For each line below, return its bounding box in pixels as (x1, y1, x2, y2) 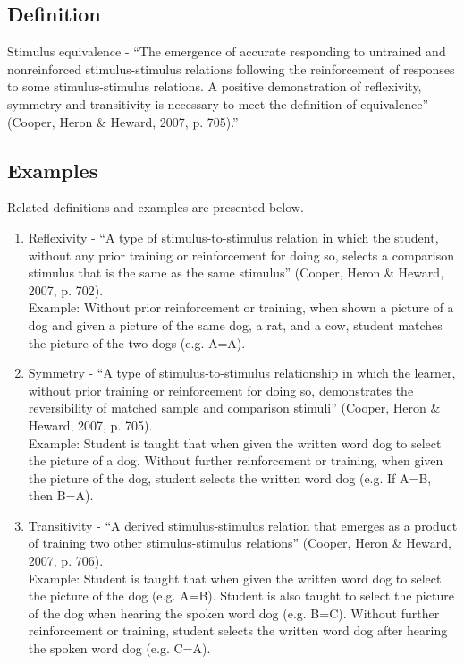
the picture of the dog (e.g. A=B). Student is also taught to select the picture (28, 586, 454, 605)
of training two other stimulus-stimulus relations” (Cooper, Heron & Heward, (28, 533, 451, 552)
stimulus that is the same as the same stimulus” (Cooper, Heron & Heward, (28, 263, 444, 282)
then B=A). (28, 486, 94, 505)
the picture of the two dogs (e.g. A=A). (28, 333, 246, 352)
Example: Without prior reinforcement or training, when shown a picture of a (28, 298, 454, 317)
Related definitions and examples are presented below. (7, 198, 304, 217)
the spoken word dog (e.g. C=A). (28, 639, 211, 658)
